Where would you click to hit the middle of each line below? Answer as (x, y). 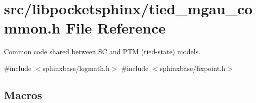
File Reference (116, 28)
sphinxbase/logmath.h (76, 68)
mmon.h (32, 28)
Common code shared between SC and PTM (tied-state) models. (102, 51)
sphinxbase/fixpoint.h (193, 68)
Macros (23, 94)
